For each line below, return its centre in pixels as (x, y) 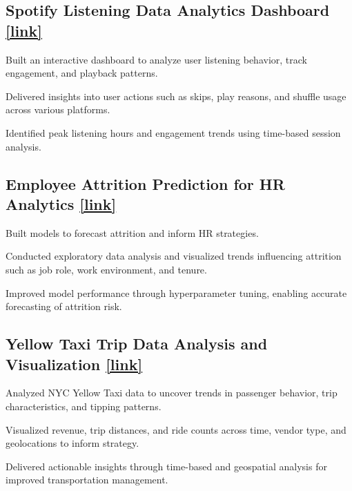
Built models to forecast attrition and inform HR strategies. (132, 232)
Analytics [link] (61, 203)
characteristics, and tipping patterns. (84, 406)
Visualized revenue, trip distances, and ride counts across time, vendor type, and (176, 429)
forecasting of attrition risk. (64, 306)
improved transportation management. (87, 480)
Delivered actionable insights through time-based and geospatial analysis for (166, 466)
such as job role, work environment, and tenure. (106, 269)
